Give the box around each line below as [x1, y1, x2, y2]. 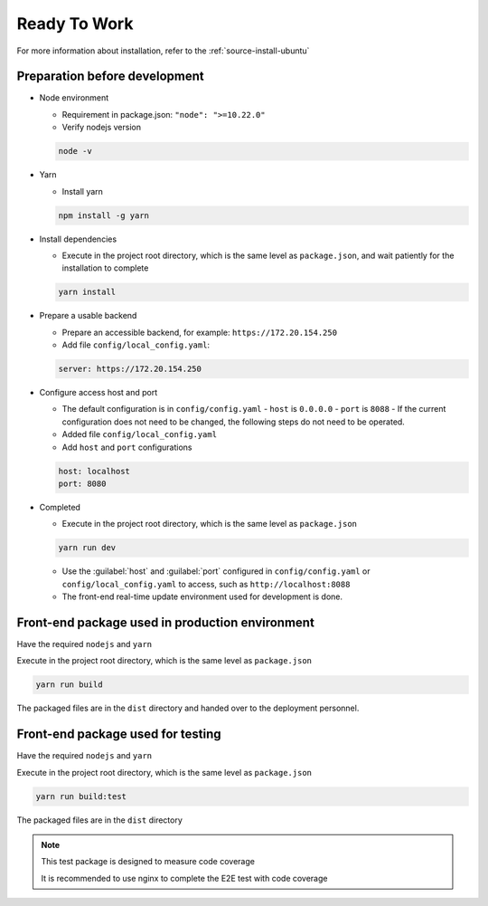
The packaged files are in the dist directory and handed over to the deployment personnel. [16, 702, 360, 714]
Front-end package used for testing [16, 727, 221, 742]
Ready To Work [16, 14, 134, 33]
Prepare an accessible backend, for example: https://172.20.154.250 [61, 327, 338, 338]
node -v [58, 146, 92, 157]
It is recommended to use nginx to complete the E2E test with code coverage [41, 873, 328, 883]
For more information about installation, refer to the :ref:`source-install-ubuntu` [16, 45, 310, 56]
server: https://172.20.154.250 [58, 364, 202, 375]
